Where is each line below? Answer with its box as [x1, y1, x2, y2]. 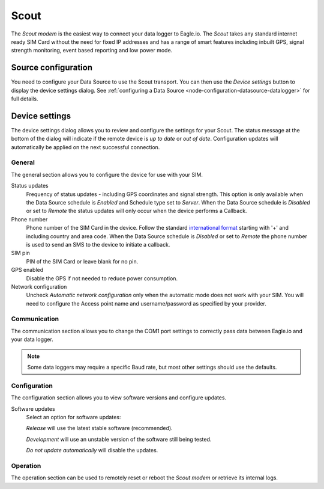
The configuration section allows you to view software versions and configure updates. [11, 394, 227, 401]
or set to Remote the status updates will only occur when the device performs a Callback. [26, 208, 247, 215]
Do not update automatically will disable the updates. [26, 447, 158, 454]
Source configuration [11, 63, 93, 73]
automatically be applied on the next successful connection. [11, 143, 160, 150]
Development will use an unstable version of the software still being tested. [26, 435, 212, 443]
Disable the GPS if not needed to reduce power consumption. [26, 274, 178, 282]
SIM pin [11, 250, 30, 257]
